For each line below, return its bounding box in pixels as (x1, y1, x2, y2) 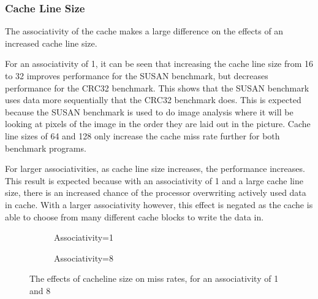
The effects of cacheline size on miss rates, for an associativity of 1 (29, 272, 279, 285)
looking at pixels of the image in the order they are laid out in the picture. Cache (5, 117, 311, 130)
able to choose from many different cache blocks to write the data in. (5, 210, 264, 223)
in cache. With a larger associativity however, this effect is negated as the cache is (5, 198, 313, 211)
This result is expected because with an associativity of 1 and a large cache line (5, 174, 303, 187)
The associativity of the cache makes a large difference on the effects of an (5, 25, 284, 37)
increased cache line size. (5, 36, 97, 49)
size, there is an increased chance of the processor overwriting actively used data (5, 186, 306, 199)
